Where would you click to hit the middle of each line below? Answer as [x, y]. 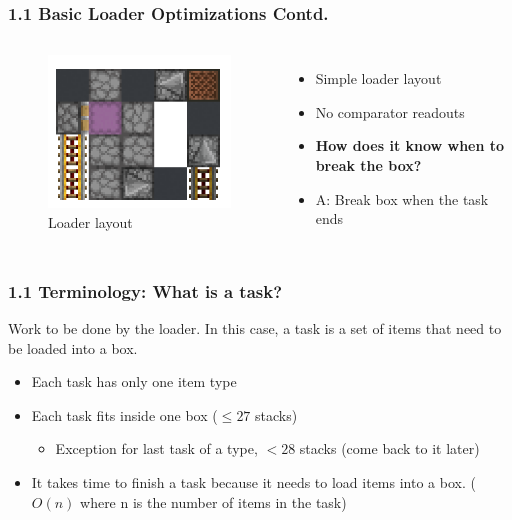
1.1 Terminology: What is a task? [145, 290]
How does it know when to [410, 145]
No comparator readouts [390, 111]
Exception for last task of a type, [156, 448]
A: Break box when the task [402, 198]
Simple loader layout [378, 78]
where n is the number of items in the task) [213, 501]
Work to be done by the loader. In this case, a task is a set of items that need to [255, 328]
